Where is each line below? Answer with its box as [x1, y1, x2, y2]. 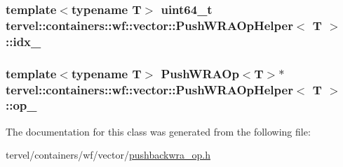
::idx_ [6, 32, 41, 50]
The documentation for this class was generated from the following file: [6, 124, 311, 138]
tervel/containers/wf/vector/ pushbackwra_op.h [6, 147, 211, 162]
